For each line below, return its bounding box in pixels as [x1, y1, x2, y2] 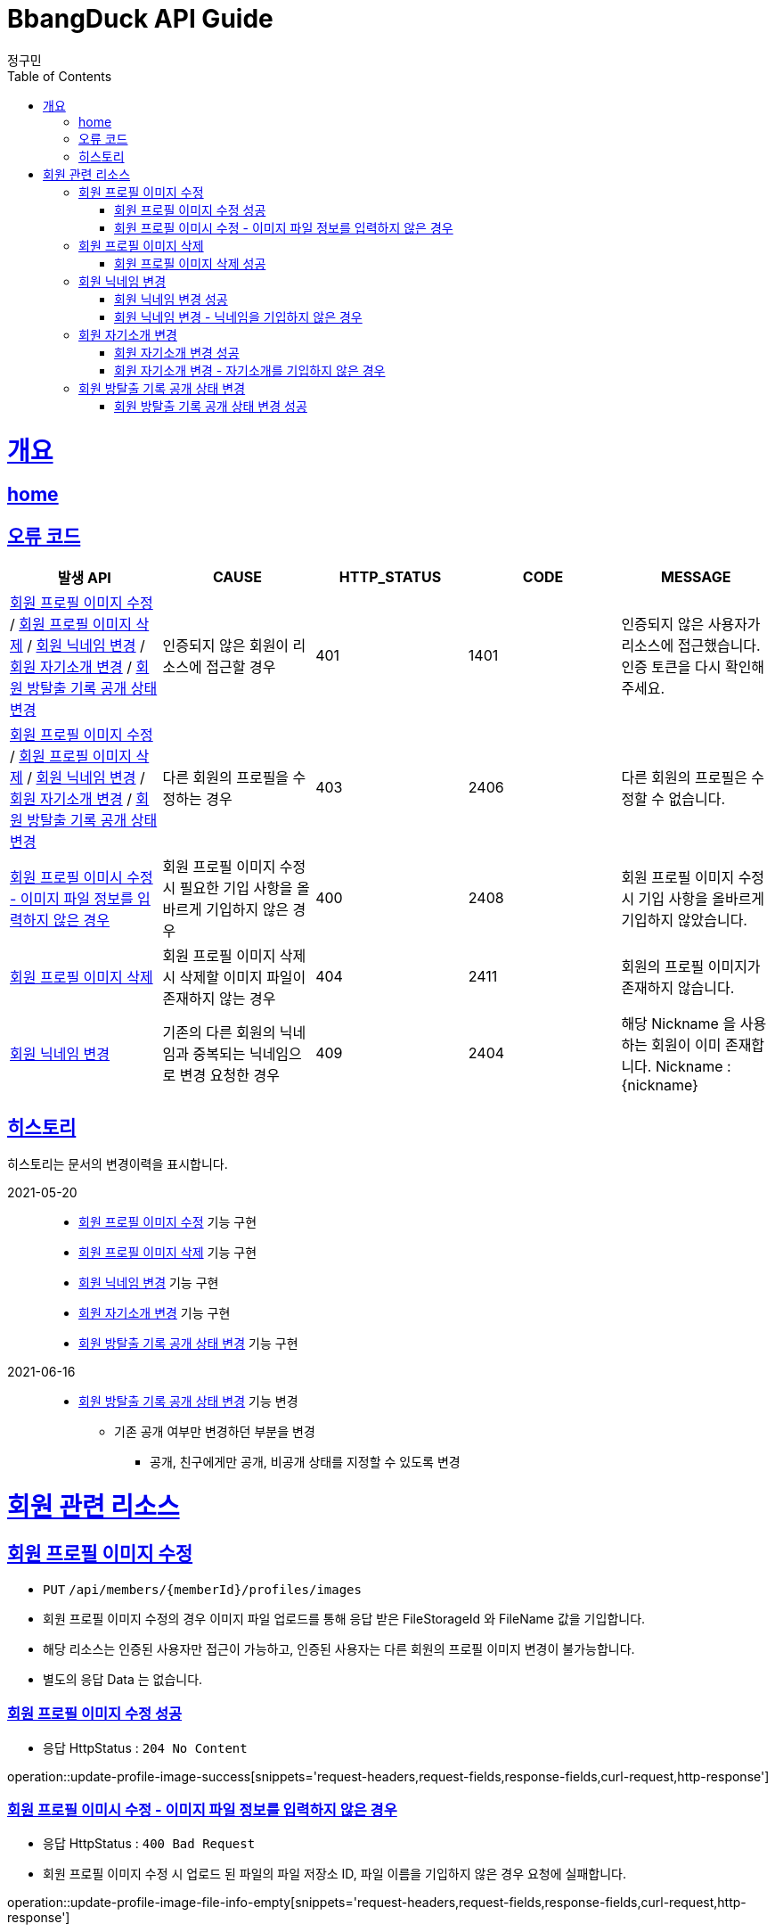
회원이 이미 [651, 1036, 722, 1055]
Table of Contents [7, 68, 112, 84]
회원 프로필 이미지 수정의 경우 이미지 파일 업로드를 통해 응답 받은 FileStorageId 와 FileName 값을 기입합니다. [43, 1610, 646, 1626]
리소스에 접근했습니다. [621, 637, 761, 655]
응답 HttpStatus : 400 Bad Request [43, 1836, 256, 1852]
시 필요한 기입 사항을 [162, 879, 293, 898]
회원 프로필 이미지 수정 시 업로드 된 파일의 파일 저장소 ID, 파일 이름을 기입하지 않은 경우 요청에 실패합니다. [43, 1866, 626, 1882]
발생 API [57, 569, 111, 588]
